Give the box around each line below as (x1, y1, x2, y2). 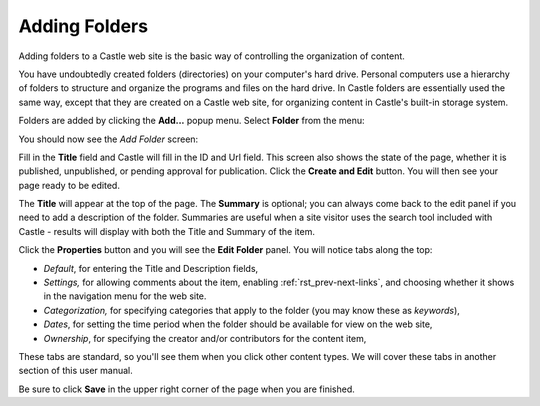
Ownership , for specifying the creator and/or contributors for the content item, (43, 332, 367, 344)
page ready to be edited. (18, 179, 120, 191)
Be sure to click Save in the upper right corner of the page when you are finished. (18, 383, 355, 395)
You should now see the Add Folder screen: (18, 133, 199, 145)
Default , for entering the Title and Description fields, (43, 262, 259, 274)
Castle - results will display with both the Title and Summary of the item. (18, 225, 315, 237)
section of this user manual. (18, 365, 134, 377)
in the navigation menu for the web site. (43, 290, 207, 302)
